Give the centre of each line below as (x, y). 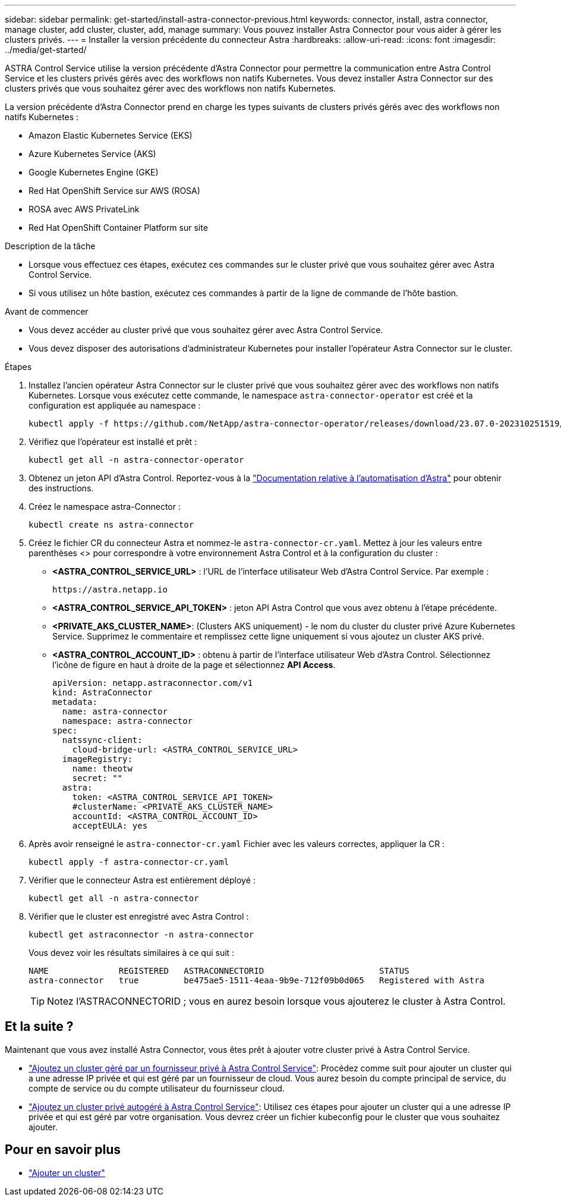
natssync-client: (102, 740)
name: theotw (102, 769)
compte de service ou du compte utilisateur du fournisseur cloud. (157, 1088)
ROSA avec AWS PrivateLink (84, 209)
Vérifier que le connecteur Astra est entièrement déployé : (142, 880)
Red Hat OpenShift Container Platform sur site (118, 228)
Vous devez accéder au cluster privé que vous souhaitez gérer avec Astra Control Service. (206, 330)
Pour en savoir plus (63, 1150)
